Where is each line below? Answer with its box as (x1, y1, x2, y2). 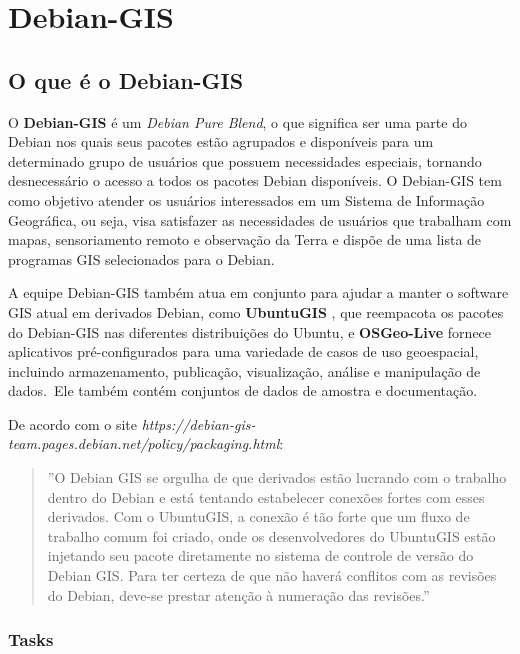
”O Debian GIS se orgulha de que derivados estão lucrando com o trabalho (47, 467, 507, 488)
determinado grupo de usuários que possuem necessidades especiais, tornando (8, 150, 482, 171)
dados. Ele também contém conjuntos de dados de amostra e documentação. (8, 380, 478, 401)
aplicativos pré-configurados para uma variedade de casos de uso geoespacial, (8, 341, 479, 362)
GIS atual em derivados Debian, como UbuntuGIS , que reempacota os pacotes (8, 301, 504, 322)
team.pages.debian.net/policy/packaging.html (8, 433, 280, 454)
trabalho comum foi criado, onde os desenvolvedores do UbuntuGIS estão (47, 525, 496, 546)
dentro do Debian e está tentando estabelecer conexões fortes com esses (47, 486, 485, 507)
